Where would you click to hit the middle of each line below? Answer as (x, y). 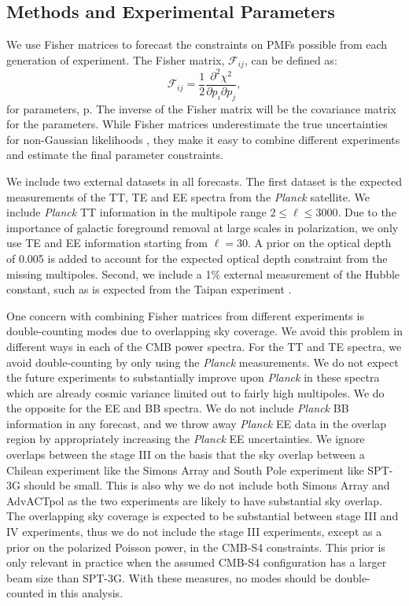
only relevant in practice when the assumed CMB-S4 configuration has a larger (197, 562)
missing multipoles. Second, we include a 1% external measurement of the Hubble (203, 273)
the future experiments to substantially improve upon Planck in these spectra (193, 377)
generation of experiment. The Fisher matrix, (116, 59)
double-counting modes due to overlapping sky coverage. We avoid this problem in (204, 331)
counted (25, 593)
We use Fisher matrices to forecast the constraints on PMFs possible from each (197, 44)
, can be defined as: (291, 59)
